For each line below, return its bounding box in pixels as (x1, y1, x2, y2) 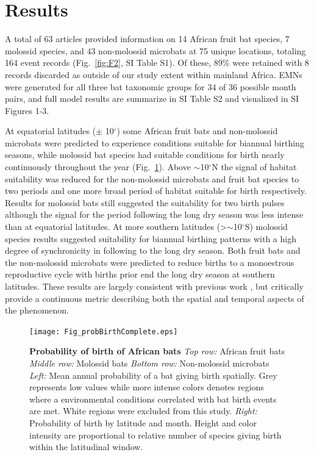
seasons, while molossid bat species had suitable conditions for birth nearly (5, 148, 285, 161)
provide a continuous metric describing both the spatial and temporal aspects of (5, 292, 304, 304)
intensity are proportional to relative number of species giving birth (29, 428, 282, 441)
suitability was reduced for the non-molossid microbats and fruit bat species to (5, 172, 299, 185)
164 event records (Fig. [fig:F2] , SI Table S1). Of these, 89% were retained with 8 (5, 56, 309, 69)
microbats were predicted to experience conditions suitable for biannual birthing (5, 136, 304, 149)
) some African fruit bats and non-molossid (116, 124, 278, 137)
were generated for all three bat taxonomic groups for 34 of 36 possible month (5, 80, 296, 93)
